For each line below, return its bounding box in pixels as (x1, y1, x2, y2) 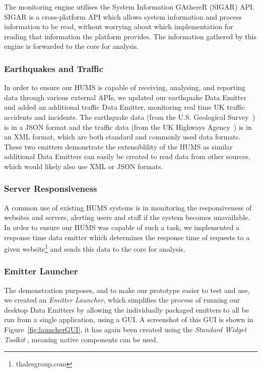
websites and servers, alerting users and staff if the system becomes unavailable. (4, 212, 250, 222)
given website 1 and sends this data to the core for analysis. (4, 242, 185, 254)
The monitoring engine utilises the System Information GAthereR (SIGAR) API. (4, 2, 254, 12)
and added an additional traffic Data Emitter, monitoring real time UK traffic (4, 102, 245, 112)
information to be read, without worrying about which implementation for (4, 21, 233, 32)
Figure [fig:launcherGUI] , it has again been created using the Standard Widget (4, 324, 247, 334)
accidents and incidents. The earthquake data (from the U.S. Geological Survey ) (4, 111, 255, 122)
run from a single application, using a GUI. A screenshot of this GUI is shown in (4, 314, 253, 325)
